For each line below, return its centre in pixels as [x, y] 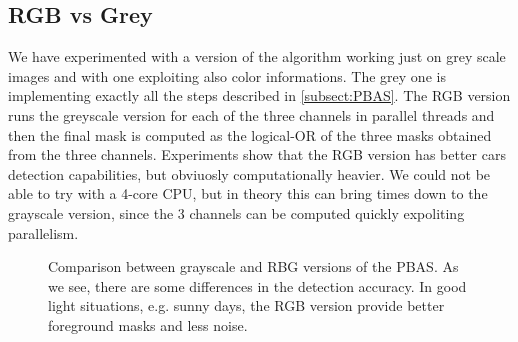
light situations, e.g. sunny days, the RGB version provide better [246, 305]
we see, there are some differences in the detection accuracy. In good [257, 285]
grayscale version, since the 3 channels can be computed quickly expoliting [236, 212]
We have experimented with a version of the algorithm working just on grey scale [257, 56]
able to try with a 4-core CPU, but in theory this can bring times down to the [248, 193]
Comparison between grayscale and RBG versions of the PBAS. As [253, 266]
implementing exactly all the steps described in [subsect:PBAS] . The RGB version [259, 95]
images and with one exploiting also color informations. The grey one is [227, 75]
